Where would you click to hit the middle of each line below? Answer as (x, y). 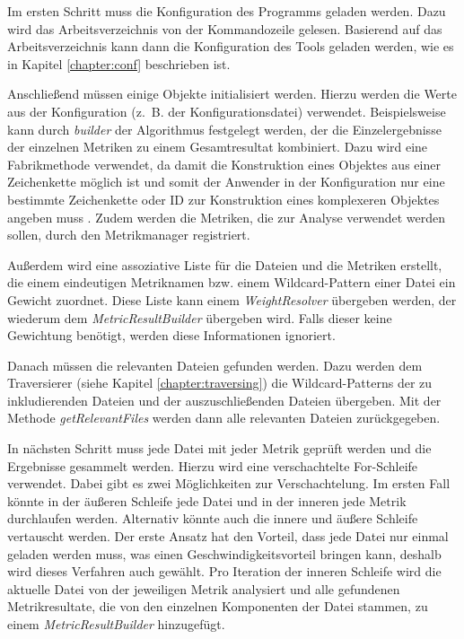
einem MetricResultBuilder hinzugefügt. (116, 624)
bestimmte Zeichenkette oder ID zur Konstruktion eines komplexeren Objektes (223, 199)
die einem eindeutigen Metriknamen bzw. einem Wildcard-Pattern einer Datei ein (232, 282)
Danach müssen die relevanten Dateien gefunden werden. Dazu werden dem (215, 365)
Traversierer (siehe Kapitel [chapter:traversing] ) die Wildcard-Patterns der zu (220, 383)
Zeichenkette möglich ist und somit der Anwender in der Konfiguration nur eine (226, 182)
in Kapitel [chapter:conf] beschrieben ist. (119, 63)
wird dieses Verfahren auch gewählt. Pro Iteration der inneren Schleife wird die (224, 571)
